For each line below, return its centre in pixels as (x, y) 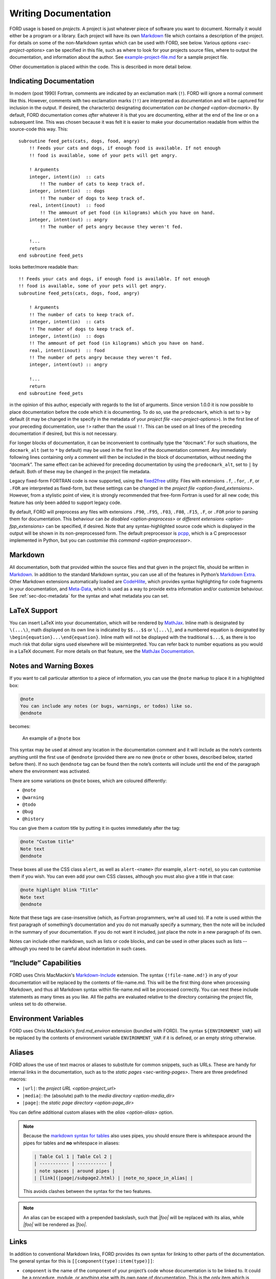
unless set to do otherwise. (38, 1004)
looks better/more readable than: (44, 267)
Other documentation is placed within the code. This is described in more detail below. (100, 67)
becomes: (20, 726)
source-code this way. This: (39, 129)
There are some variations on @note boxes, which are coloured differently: (88, 781)
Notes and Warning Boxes (52, 666)
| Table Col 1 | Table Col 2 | (73, 1156)
